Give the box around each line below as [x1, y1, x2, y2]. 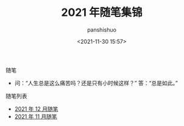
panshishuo [87, 26, 117, 33]
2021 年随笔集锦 [61, 5, 143, 19]
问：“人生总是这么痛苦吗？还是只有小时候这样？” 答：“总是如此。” [14, 79, 178, 86]
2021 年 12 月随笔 [14, 105, 58, 113]
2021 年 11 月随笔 [14, 113, 57, 120]
